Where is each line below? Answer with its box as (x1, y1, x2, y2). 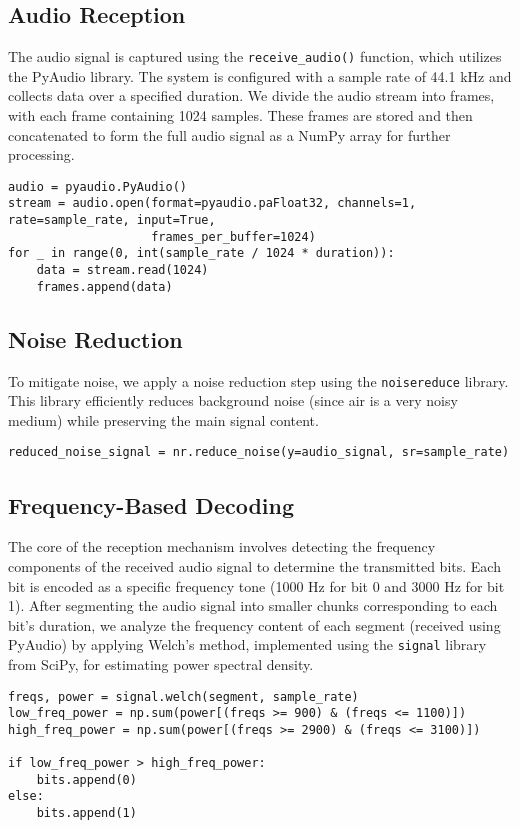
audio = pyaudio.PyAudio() (8, 179, 187, 194)
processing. (8, 144, 75, 165)
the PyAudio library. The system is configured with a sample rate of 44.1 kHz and (8, 65, 512, 86)
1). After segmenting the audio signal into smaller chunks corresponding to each (8, 595, 498, 616)
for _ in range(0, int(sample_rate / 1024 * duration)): (8, 246, 395, 261)
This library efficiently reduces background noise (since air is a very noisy (8, 390, 458, 411)
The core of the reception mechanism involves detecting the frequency (8, 536, 436, 557)
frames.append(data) (36, 279, 173, 294)
